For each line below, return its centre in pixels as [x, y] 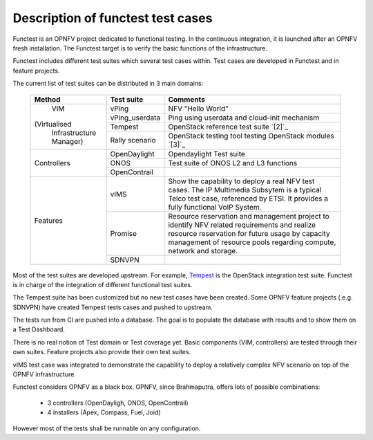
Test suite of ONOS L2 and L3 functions [233, 163]
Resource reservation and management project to [249, 216]
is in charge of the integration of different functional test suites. [103, 284]
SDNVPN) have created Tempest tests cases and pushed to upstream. [113, 307]
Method [47, 99]
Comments [186, 99]
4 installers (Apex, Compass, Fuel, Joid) [104, 412]
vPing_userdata [135, 118]
